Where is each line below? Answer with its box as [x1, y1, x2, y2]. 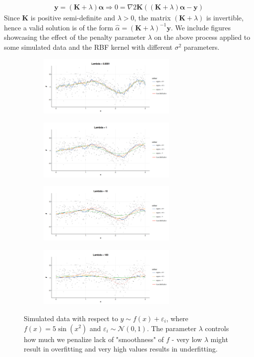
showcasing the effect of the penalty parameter [4, 32, 146, 42]
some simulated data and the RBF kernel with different [4, 41, 173, 52]
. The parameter [147, 323, 196, 333]
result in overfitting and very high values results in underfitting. [24, 344, 218, 354]
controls [205, 323, 229, 333]
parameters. [184, 41, 220, 52]
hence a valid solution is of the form [4, 22, 113, 32]
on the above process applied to [154, 32, 251, 42]
